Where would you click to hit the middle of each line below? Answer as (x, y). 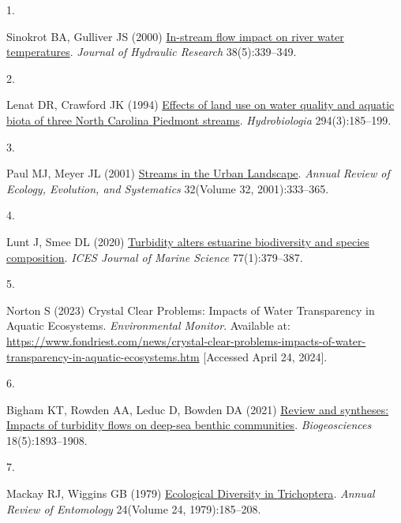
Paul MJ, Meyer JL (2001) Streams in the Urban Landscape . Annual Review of (198, 173)
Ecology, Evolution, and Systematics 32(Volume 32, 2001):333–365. (168, 188)
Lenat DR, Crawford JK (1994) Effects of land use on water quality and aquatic (200, 105)
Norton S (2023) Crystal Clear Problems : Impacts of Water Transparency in (191, 310)
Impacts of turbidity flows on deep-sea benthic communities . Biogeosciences (189, 425)
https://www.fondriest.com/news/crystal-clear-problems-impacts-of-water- (186, 340)
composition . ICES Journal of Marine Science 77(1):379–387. (155, 257)
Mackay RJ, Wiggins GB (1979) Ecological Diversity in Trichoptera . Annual (191, 493)
